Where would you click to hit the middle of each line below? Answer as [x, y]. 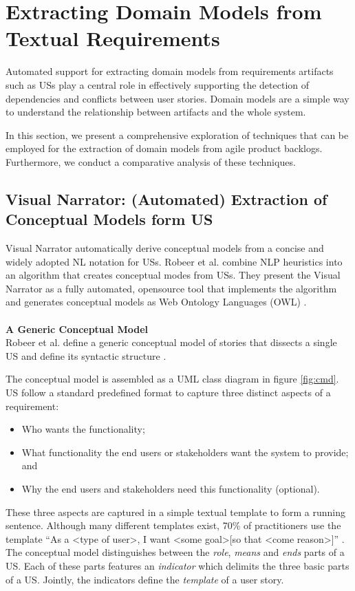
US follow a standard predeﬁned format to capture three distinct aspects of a [168, 392]
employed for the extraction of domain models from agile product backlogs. [164, 148]
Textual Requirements [113, 38]
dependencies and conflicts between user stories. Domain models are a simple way [177, 98]
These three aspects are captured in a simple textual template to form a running [175, 512]
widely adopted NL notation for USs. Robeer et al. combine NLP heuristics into [174, 261]
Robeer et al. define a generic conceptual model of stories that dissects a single [171, 342]
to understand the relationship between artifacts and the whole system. [156, 112]
